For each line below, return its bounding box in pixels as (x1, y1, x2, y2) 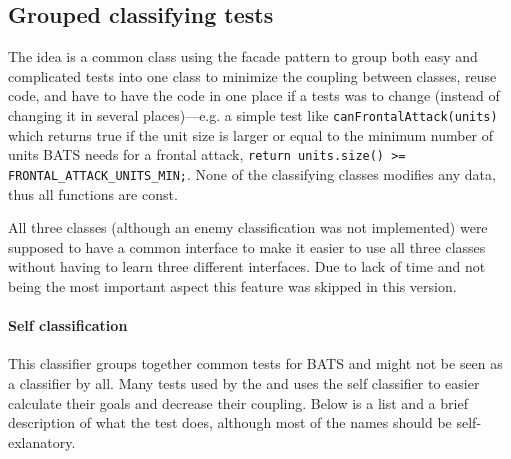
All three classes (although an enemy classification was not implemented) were (8, 217, 488, 238)
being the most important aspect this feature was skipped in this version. (8, 275, 457, 296)
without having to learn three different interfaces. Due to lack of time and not (8, 256, 486, 277)
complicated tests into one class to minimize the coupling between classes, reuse (8, 65, 497, 86)
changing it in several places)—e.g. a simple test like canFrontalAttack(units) (8, 104, 498, 125)
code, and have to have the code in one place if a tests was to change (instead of (8, 85, 500, 106)
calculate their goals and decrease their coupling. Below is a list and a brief (8, 392, 468, 413)
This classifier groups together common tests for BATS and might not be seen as (8, 353, 503, 374)
